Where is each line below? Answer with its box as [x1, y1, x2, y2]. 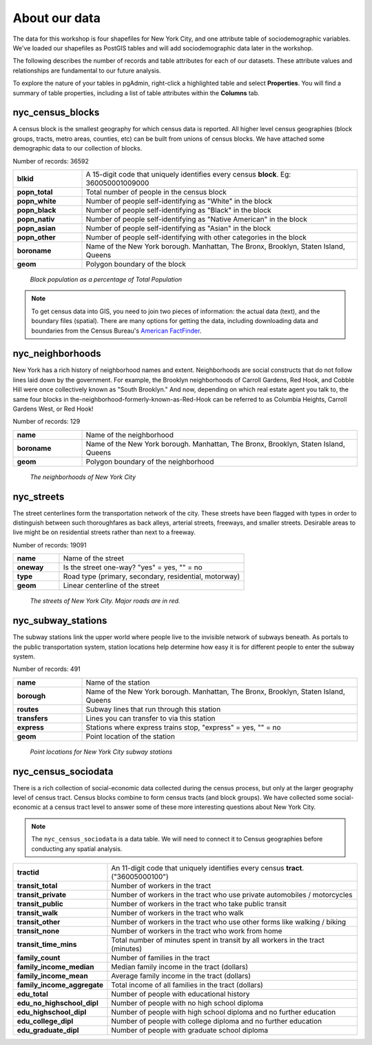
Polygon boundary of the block [85, 259, 186, 268]
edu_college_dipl [17, 1016, 74, 1026]
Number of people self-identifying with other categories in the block [85, 232, 307, 242]
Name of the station [85, 677, 150, 687]
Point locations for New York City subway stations [30, 748, 173, 756]
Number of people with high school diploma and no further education [111, 1007, 336, 1017]
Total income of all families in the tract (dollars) [111, 980, 263, 990]
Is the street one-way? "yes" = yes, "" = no [63, 563, 203, 572]
